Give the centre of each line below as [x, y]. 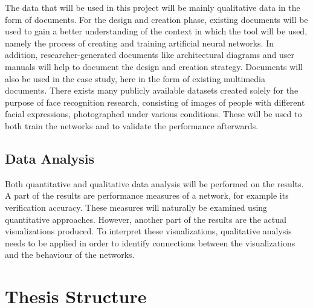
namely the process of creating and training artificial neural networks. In [139, 43]
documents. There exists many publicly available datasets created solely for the [152, 90]
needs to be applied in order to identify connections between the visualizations [150, 242]
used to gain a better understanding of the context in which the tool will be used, [156, 31]
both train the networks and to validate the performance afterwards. [132, 125]
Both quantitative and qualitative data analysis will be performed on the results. [154, 183]
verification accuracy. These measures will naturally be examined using [136, 207]
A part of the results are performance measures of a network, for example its [147, 195]
